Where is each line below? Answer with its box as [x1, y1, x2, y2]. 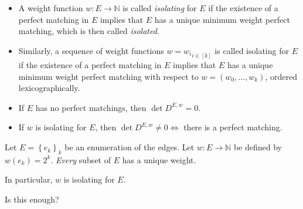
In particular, [5, 173, 53, 186]
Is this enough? [5, 193, 59, 205]
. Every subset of [50, 153, 111, 166]
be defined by [233, 141, 282, 153]
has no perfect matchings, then [35, 101, 147, 113]
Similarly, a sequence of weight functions [18, 44, 164, 56]
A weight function [18, 2, 83, 14]
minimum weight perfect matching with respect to [18, 70, 199, 82]
